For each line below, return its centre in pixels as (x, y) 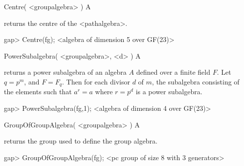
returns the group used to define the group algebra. (81, 141)
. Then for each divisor (96, 81)
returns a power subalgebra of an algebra (65, 72)
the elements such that (38, 92)
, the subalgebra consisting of (196, 81)
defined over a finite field (173, 72)
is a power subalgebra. (169, 92)
